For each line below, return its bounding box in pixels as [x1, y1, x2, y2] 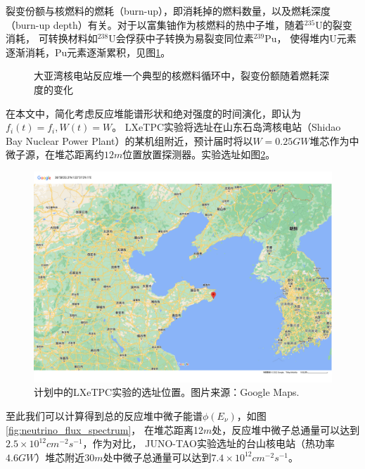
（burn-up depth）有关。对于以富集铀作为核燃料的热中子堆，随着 [6, 17, 305, 32]
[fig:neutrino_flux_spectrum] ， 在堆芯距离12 [6, 422, 203, 437]
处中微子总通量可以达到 [103, 449, 212, 464]
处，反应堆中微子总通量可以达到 [212, 422, 360, 437]
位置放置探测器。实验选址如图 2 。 [122, 147, 276, 162]
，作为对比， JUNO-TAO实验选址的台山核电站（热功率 [82, 436, 335, 451]
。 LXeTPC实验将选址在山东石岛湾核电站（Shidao [112, 120, 341, 134]
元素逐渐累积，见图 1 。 [67, 44, 171, 59]
